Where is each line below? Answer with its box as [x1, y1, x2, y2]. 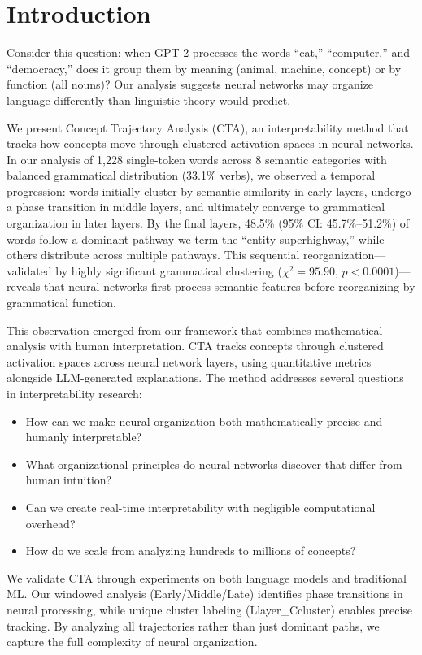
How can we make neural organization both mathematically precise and [25, 412, 383, 429]
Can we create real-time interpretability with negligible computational [25, 498, 376, 515]
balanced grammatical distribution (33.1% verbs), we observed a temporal [7, 167, 376, 184]
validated [7, 262, 52, 279]
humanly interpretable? [25, 428, 142, 445]
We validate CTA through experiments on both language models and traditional [7, 569, 407, 586]
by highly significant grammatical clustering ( [55, 262, 282, 279]
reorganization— [303, 246, 386, 263]
